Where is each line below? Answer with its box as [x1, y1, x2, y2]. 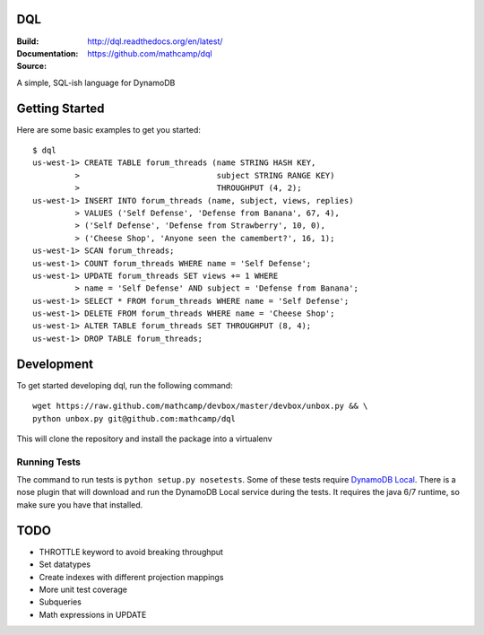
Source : [16, 61, 48, 72]
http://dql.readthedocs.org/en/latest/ [87, 36, 223, 47]
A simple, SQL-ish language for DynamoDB [16, 77, 176, 88]
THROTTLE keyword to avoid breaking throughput [39, 546, 224, 557]
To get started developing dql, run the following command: [16, 379, 233, 390]
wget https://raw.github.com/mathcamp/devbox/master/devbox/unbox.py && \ [32, 401, 368, 412]
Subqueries [39, 596, 82, 607]
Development [16, 356, 94, 371]
